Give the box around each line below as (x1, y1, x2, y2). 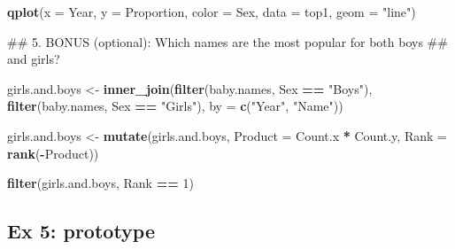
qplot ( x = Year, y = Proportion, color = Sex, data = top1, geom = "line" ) (7, 3, 416, 20)
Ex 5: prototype (7, 217, 156, 245)
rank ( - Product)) (7, 144, 99, 162)
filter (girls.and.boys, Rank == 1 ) (7, 174, 194, 192)
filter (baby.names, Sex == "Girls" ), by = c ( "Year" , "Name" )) (7, 97, 343, 115)
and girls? (7, 50, 60, 68)
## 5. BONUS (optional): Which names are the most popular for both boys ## (7, 32, 448, 51)
